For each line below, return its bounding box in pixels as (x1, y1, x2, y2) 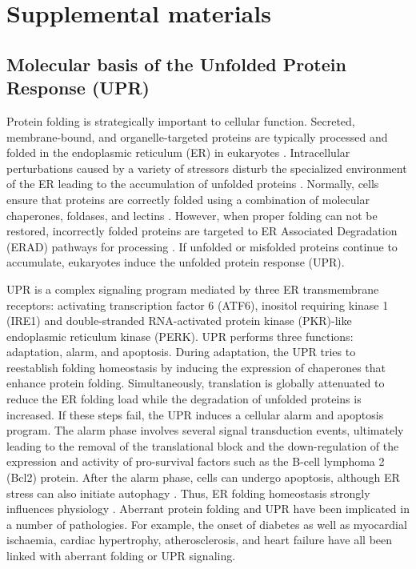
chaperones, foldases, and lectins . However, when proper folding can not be (6, 206, 378, 223)
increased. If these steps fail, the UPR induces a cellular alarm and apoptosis (6, 406, 384, 423)
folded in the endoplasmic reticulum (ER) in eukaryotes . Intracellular (6, 144, 350, 161)
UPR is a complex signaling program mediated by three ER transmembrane (6, 280, 379, 297)
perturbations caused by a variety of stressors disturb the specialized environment (6, 159, 407, 176)
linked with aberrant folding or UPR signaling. (6, 547, 236, 563)
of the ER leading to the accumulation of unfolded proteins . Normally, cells (6, 175, 379, 192)
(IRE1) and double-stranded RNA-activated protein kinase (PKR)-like (6, 312, 352, 329)
